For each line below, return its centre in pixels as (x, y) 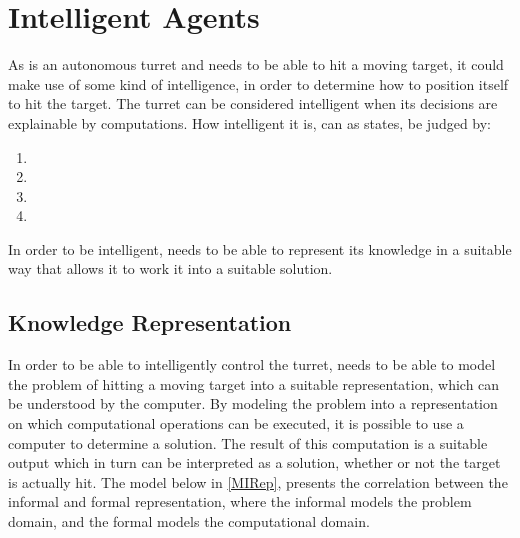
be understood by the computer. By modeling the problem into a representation (253, 403)
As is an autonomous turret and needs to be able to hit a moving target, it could (256, 64)
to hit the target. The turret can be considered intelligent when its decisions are (253, 103)
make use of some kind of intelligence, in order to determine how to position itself (258, 83)
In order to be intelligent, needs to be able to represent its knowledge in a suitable (260, 248)
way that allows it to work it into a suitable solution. (170, 268)
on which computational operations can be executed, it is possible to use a (236, 423)
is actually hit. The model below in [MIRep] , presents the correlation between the (258, 481)
